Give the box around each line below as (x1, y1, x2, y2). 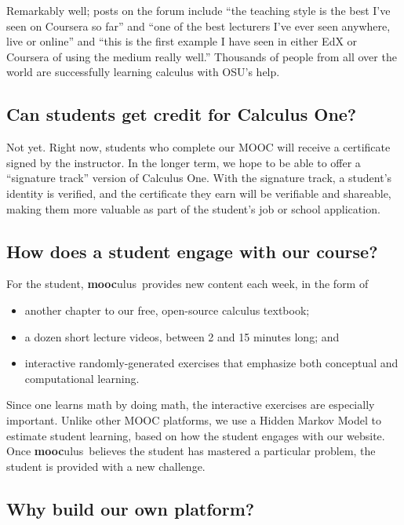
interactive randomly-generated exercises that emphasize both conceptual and (24, 355, 399, 371)
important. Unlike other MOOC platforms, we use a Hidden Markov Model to (6, 411, 381, 428)
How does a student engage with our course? (6, 239, 378, 263)
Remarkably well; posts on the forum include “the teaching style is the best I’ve (6, 2, 391, 18)
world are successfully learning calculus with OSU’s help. (6, 64, 280, 80)
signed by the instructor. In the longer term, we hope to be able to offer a (6, 154, 361, 170)
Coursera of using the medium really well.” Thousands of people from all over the (6, 48, 397, 64)
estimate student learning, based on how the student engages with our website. (6, 427, 385, 443)
